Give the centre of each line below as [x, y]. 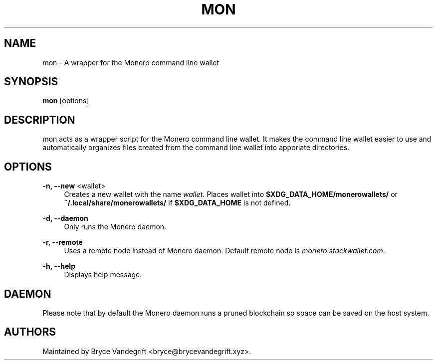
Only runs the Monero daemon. [115, 227]
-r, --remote [63, 242]
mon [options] [66, 101]
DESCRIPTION [40, 120]
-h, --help [59, 266]
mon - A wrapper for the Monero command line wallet [131, 62]
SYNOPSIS [31, 82]
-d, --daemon [65, 218]
